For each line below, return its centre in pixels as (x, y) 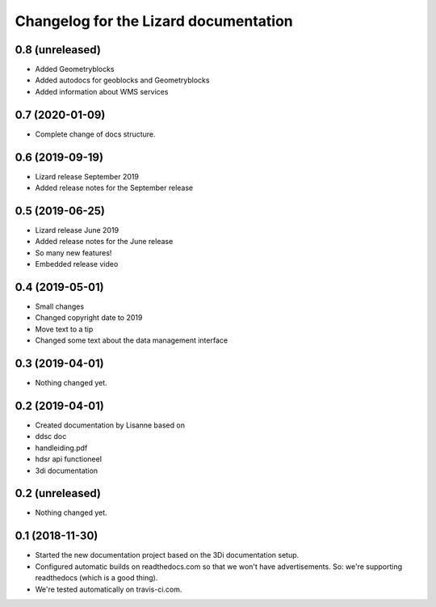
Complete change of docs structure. (96, 134)
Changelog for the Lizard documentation (154, 21)
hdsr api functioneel (69, 459)
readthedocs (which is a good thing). (96, 578)
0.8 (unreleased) (58, 50)
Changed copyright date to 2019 (89, 318)
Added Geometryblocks (75, 70)
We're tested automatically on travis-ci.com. (109, 589)
